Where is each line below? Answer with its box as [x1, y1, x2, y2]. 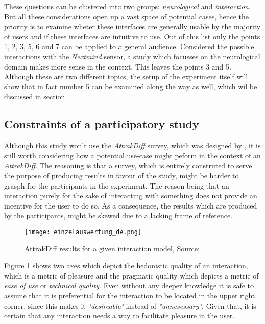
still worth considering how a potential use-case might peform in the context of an [4, 150, 261, 160]
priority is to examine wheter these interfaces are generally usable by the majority [4, 21, 261, 32]
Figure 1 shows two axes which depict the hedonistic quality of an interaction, [4, 260, 248, 271]
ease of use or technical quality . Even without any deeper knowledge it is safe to [4, 280, 254, 291]
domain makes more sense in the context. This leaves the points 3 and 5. [4, 61, 231, 72]
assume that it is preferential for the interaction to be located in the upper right [4, 290, 255, 300]
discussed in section [4, 91, 65, 102]
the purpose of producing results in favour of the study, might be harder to [4, 170, 239, 180]
